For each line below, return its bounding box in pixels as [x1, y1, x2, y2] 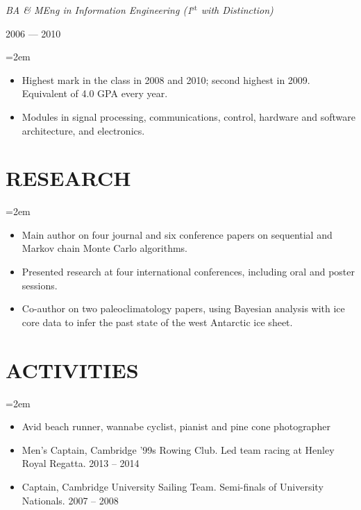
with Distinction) [201, 3, 274, 17]
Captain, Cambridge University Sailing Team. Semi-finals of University [22, 479, 324, 493]
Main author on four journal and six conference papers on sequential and [22, 227, 333, 241]
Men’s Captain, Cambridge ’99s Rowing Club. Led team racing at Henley [22, 442, 335, 457]
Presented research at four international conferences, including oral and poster [22, 264, 355, 279]
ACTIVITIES [6, 355, 139, 384]
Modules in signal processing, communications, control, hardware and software [22, 109, 355, 124]
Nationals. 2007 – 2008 [22, 493, 119, 507]
